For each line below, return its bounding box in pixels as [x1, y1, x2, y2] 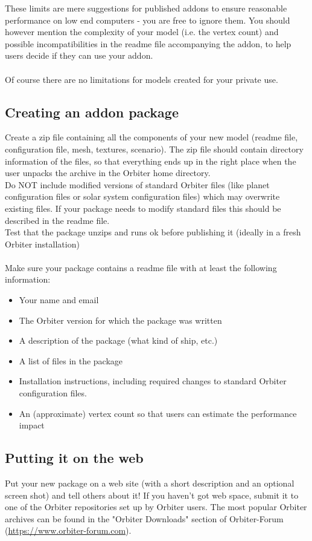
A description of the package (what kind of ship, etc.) [19, 334, 218, 347]
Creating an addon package [5, 102, 179, 121]
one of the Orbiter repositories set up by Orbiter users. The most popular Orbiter [5, 500, 307, 513]
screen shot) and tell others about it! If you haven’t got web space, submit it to [5, 488, 299, 501]
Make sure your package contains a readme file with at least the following [5, 261, 277, 274]
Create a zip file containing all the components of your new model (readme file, [5, 131, 298, 143]
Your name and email [19, 293, 99, 306]
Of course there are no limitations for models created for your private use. [5, 73, 278, 85]
